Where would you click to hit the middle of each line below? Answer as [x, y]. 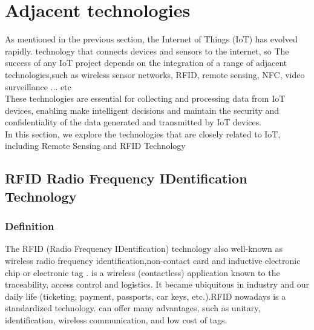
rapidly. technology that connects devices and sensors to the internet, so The [147, 51]
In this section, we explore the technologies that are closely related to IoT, [143, 134]
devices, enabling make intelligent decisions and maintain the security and [142, 110]
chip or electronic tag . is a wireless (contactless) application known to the [142, 272]
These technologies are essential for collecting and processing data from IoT [145, 98]
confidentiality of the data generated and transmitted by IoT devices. [133, 122]
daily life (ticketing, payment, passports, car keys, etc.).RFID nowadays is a [146, 296]
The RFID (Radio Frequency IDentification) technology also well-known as [144, 249]
